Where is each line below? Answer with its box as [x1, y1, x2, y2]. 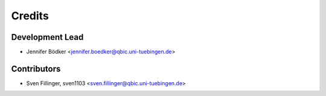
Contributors [11, 63, 61, 74]
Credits [11, 9, 50, 22]
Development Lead [11, 32, 84, 42]
